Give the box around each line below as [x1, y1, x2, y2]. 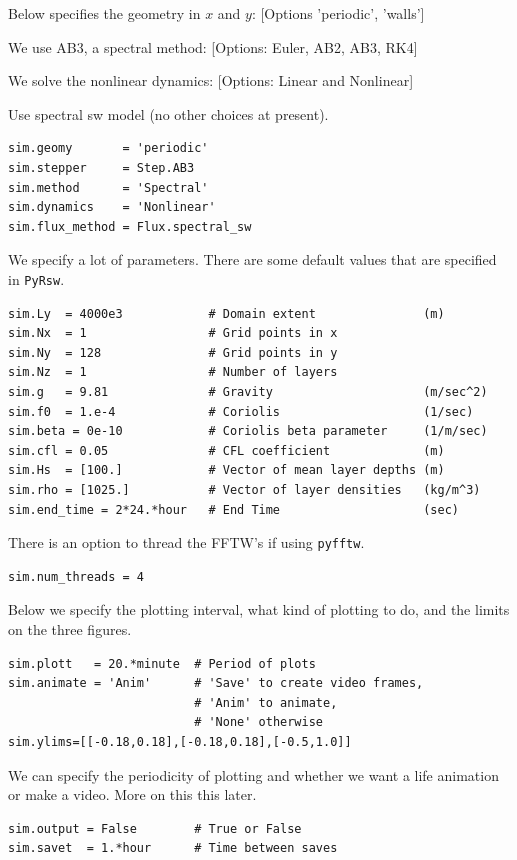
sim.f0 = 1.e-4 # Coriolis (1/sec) [8, 404, 474, 419]
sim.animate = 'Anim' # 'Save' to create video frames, [8, 676, 424, 691]
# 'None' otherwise [194, 715, 323, 730]
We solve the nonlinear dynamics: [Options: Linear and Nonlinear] [8, 70, 414, 91]
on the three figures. [8, 618, 132, 639]
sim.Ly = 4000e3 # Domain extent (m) [8, 306, 445, 321]
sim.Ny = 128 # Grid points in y [8, 345, 338, 360]
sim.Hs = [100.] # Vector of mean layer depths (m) [8, 463, 445, 478]
